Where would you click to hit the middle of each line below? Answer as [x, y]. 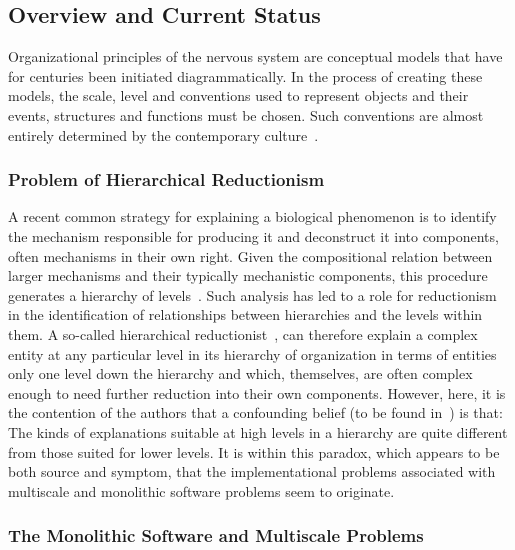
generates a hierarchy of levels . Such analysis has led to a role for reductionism [252, 294]
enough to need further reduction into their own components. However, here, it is [257, 392]
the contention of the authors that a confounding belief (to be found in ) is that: [255, 412]
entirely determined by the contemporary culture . [163, 134]
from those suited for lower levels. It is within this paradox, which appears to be [254, 451]
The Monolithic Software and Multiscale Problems [216, 535]
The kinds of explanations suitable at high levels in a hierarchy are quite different [258, 431]
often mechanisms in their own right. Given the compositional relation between [250, 255]
